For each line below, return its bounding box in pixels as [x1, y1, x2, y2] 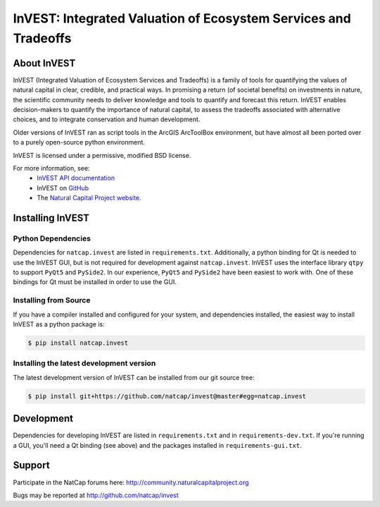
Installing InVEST [13, 212, 90, 224]
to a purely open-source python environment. [13, 138, 146, 147]
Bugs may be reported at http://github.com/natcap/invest [13, 491, 179, 499]
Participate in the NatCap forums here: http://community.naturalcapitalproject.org [13, 478, 249, 487]
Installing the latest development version [13, 358, 156, 368]
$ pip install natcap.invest [27, 339, 129, 347]
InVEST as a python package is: [13, 320, 105, 329]
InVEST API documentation [37, 173, 115, 183]
